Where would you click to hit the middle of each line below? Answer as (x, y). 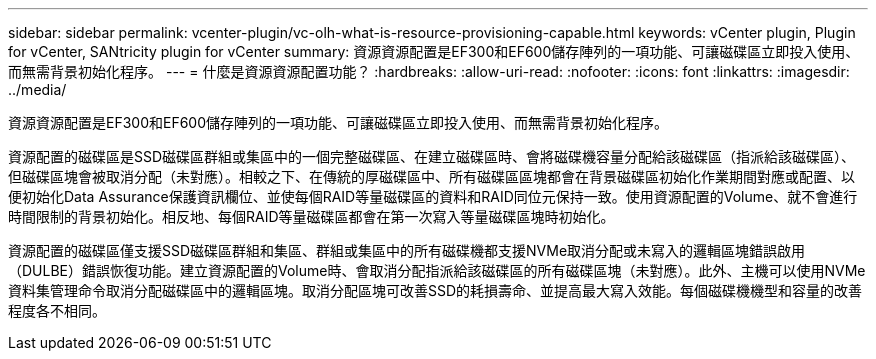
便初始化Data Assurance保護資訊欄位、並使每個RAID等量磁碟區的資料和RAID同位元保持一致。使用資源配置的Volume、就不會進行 (433, 196)
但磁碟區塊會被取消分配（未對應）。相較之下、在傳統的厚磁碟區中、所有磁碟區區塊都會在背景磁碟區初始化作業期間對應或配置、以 (431, 176)
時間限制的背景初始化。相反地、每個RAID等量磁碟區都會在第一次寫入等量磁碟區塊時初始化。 (311, 216)
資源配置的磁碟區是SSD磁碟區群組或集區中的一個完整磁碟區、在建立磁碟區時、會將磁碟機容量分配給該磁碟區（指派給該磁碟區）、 (432, 156)
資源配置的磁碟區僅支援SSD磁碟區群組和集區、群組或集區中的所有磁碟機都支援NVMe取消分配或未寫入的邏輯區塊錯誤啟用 (407, 250)
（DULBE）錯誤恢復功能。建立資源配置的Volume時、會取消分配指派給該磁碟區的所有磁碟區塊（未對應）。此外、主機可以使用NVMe (437, 270)
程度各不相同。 (57, 310)
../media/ (37, 89)
